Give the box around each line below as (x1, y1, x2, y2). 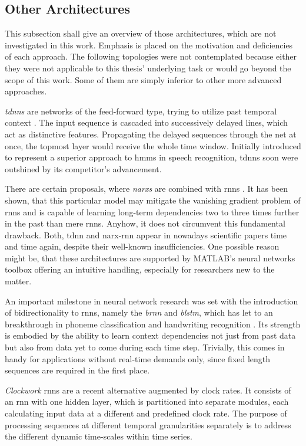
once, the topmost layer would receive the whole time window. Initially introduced (5, 139, 301, 152)
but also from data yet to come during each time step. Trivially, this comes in (5, 341, 285, 353)
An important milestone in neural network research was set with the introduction (5, 294, 298, 307)
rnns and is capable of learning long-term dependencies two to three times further (5, 205, 300, 218)
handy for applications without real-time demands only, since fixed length (5, 352, 271, 365)
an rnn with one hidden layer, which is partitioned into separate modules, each (5, 395, 289, 408)
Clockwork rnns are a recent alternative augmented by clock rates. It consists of (5, 383, 291, 396)
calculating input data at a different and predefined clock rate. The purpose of (5, 407, 287, 419)
